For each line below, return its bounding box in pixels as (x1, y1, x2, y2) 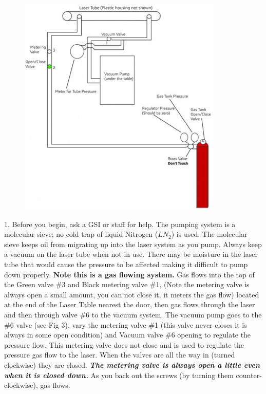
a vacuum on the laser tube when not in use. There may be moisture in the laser (4, 249, 258, 259)
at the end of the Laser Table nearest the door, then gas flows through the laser (4, 299, 255, 310)
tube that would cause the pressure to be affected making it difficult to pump (4, 258, 248, 269)
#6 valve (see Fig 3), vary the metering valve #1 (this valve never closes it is (4, 319, 247, 330)
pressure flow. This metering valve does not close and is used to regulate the (4, 339, 244, 350)
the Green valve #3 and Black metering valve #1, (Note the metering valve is (4, 279, 250, 290)
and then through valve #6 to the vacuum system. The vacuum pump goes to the (4, 309, 262, 320)
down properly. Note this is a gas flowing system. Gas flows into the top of (4, 269, 255, 279)
